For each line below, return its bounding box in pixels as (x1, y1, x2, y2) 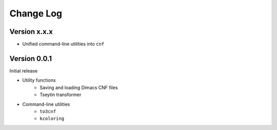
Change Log (9, 8, 63, 19)
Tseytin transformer (39, 91, 82, 98)
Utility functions (22, 77, 56, 83)
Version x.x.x (9, 27, 53, 36)
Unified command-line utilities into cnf (22, 41, 105, 47)
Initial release (9, 67, 38, 74)
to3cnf (39, 108, 56, 114)
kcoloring (39, 116, 64, 122)
